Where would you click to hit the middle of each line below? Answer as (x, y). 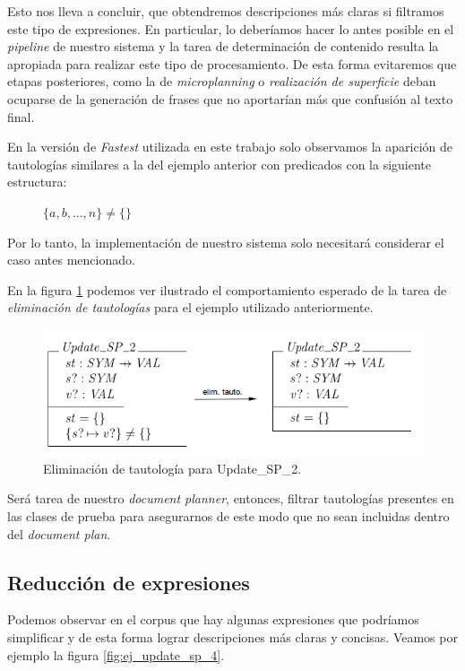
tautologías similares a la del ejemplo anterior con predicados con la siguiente (220, 164)
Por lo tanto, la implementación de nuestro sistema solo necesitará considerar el (226, 242)
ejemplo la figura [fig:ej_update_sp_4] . (116, 654)
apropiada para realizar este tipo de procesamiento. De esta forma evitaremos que (232, 63)
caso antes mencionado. (71, 260)
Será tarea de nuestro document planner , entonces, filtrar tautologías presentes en (231, 498)
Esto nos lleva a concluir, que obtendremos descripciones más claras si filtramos (226, 11)
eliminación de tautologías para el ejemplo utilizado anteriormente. (190, 307)
